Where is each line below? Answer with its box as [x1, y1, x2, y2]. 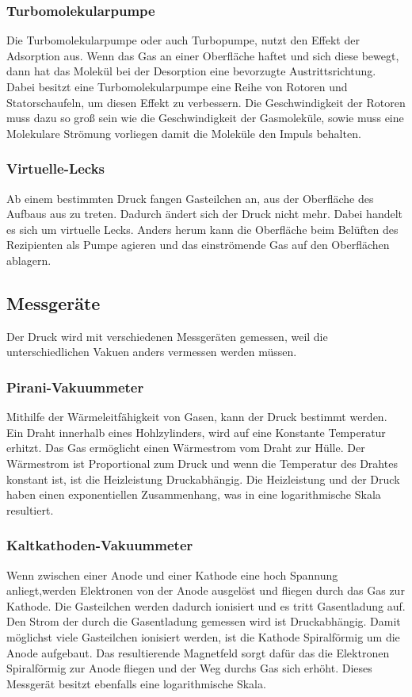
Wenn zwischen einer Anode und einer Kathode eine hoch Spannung [6, 566, 338, 583]
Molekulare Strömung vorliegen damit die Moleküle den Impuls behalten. [6, 124, 361, 141]
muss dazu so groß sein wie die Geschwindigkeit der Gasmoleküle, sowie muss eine [6, 109, 404, 126]
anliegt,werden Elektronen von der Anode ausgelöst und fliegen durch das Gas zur [6, 582, 405, 599]
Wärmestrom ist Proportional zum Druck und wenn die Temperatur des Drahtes [6, 454, 398, 471]
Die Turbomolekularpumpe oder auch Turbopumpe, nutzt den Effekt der [6, 32, 360, 48]
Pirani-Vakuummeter [6, 377, 144, 396]
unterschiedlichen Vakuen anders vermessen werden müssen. [6, 343, 297, 360]
